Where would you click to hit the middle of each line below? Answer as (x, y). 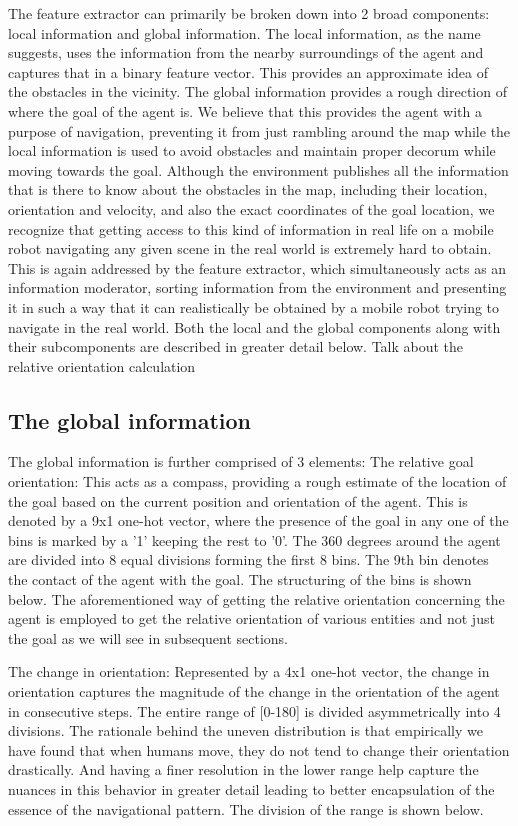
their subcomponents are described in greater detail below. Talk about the (236, 346)
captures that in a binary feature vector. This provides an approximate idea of (248, 71)
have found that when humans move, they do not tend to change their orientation (259, 749)
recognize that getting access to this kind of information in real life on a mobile (251, 228)
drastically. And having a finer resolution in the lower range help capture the (243, 769)
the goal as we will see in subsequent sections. (148, 637)
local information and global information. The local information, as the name (244, 32)
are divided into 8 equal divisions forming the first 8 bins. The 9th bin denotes (248, 559)
